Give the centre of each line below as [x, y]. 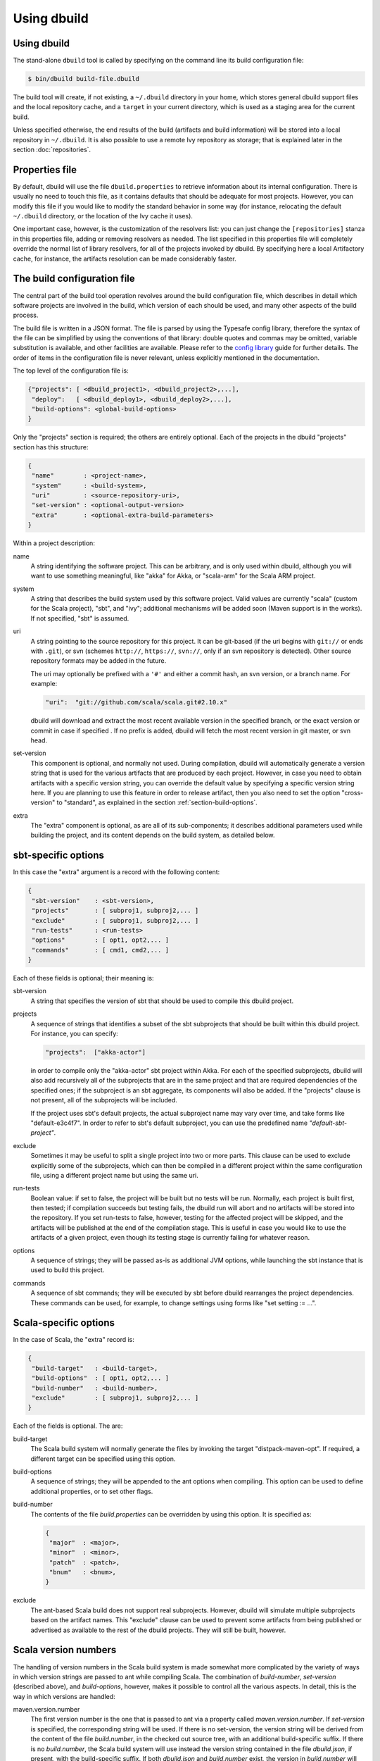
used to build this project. [68, 1270]
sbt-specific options [59, 855]
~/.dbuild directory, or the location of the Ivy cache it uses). [103, 216]
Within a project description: [54, 543]
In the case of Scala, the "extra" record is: [74, 1340]
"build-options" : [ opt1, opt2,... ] [100, 1378]
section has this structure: [51, 447]
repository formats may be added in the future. [99, 661]
